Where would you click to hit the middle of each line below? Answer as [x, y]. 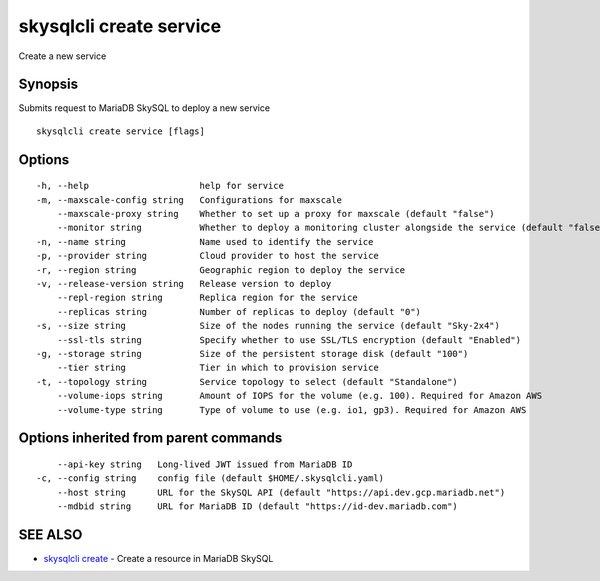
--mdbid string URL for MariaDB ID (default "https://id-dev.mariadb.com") [257, 506]
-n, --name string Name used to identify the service [205, 241]
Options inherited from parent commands [150, 438]
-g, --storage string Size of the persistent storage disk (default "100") [252, 353]
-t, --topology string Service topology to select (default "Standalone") [247, 381]
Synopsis [48, 84]
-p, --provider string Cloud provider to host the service [207, 256]
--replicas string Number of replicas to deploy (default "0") [239, 311]
